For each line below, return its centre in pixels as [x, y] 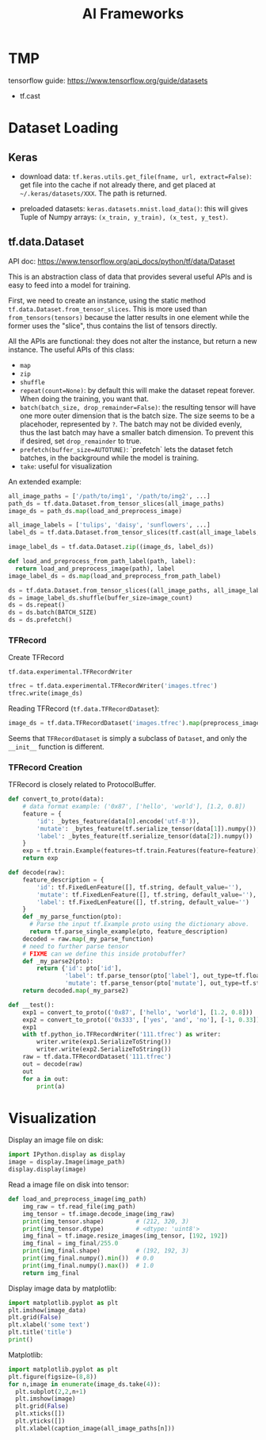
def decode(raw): [37, 873]
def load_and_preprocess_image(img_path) [78, 1199]
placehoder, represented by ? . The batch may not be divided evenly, [131, 424]
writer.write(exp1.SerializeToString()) [104, 1042]
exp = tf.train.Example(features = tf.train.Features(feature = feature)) [141, 851]
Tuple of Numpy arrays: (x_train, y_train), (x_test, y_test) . [124, 217]
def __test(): [32, 1005]
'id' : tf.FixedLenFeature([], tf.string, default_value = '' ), [140, 887]
